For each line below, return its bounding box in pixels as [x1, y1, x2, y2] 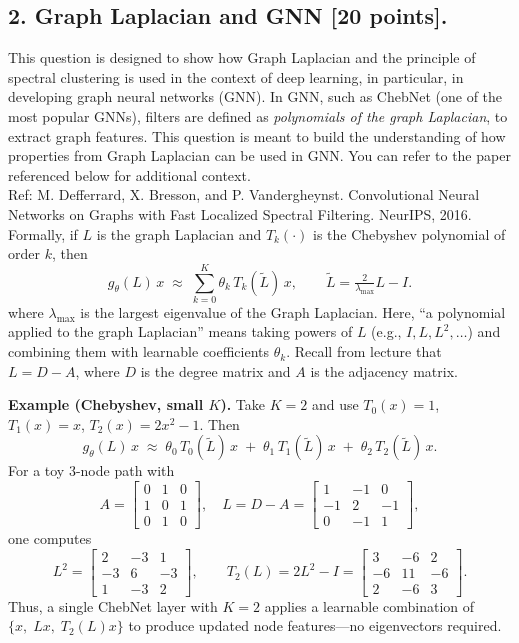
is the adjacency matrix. [310, 360, 458, 381]
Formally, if [8, 223, 78, 244]
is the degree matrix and [140, 360, 291, 381]
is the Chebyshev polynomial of [312, 223, 506, 244]
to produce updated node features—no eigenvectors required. [128, 615, 502, 636]
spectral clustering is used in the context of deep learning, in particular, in [8, 66, 464, 87]
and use [311, 394, 359, 415]
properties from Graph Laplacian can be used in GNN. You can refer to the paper [8, 145, 511, 166]
